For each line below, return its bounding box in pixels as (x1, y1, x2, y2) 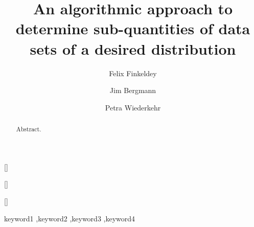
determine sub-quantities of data (15, 18, 250, 39)
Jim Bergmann (109, 85, 156, 96)
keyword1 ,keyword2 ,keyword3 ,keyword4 (4, 213, 135, 223)
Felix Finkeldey (109, 67, 157, 78)
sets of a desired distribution (30, 38, 236, 59)
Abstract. (16, 125, 41, 133)
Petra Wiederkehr (105, 102, 161, 112)
